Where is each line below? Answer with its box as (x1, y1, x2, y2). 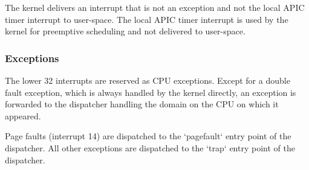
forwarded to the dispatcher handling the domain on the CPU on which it (5, 98, 279, 110)
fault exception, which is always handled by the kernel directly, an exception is (5, 86, 296, 98)
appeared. (5, 109, 41, 122)
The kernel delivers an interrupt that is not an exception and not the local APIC (5, 1, 305, 13)
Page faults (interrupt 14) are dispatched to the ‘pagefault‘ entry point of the (5, 130, 291, 142)
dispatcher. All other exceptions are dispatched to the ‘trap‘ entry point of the (5, 141, 295, 154)
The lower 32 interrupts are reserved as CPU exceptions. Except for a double (5, 74, 290, 86)
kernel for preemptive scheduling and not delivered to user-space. (5, 25, 246, 37)
